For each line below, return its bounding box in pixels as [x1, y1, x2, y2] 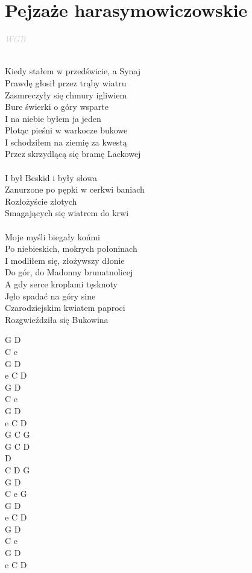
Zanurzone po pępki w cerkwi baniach [5, 183, 145, 196]
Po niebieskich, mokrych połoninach [5, 242, 137, 255]
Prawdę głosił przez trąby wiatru [5, 76, 127, 89]
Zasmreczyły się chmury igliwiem [5, 88, 127, 101]
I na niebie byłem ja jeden [5, 112, 101, 124]
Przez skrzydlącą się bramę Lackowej [5, 147, 141, 160]
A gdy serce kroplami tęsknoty [5, 278, 118, 290]
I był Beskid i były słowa [5, 171, 97, 184]
